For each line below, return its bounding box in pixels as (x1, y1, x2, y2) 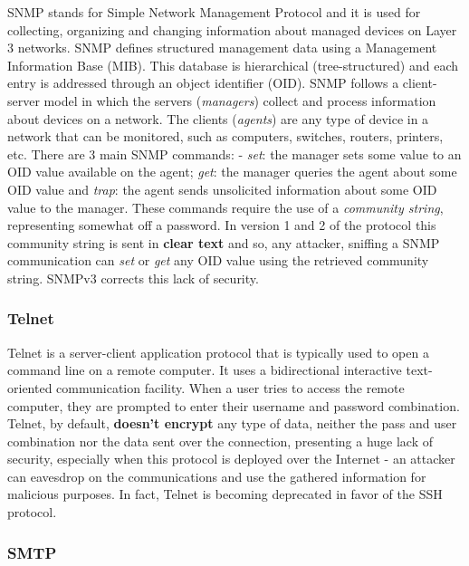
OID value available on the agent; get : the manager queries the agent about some (7, 162, 457, 181)
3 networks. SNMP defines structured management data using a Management (7, 38, 437, 57)
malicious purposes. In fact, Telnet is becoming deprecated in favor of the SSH (7, 484, 443, 504)
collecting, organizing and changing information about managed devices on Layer (7, 20, 457, 39)
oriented (7, 378, 53, 397)
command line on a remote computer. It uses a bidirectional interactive (7, 360, 402, 379)
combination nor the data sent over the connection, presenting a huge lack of (7, 431, 434, 450)
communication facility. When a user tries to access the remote (56, 378, 405, 397)
